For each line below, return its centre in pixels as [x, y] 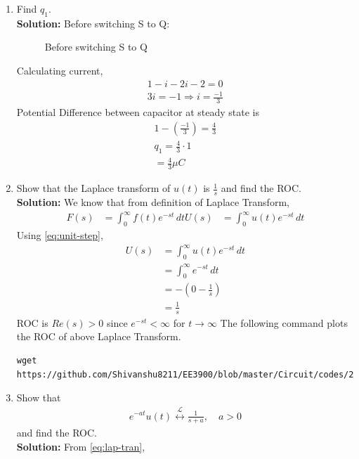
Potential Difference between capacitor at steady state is [138, 111]
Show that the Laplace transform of [93, 188]
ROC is [32, 322]
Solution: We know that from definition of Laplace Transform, [153, 202]
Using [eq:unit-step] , [60, 235]
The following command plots [284, 322]
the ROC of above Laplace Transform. [99, 336]
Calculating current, [60, 70]
